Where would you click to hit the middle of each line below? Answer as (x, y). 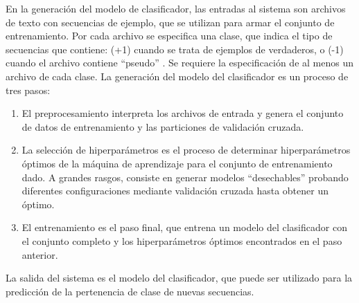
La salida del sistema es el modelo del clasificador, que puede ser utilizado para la (179, 278)
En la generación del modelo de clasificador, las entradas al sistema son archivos (176, 8)
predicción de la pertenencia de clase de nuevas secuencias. (130, 291)
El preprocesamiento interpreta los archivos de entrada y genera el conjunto (183, 113)
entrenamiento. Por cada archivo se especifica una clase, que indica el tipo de (169, 36)
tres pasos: (28, 90)
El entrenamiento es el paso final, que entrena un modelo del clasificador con (184, 227)
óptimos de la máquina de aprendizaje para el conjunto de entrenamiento (177, 163)
